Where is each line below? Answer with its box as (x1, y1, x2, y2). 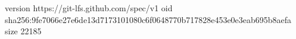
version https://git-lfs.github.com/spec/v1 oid (5, 2, 173, 14)
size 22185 (5, 25, 42, 37)
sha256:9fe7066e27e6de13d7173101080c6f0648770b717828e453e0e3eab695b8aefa (5, 13, 292, 25)
